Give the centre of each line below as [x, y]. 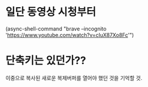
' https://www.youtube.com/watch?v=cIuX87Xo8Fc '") [70, 35]
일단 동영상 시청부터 [51, 12]
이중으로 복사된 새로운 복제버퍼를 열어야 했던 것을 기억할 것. [74, 78]
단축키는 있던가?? [46, 61]
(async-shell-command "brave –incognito [56, 29]
